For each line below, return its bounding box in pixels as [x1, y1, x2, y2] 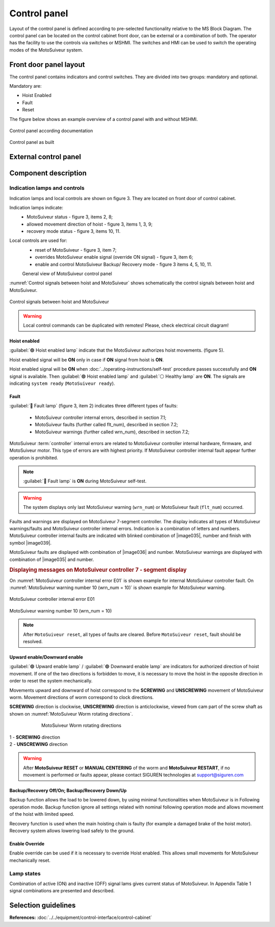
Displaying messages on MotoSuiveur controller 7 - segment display [9, 567, 187, 574]
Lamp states [9, 870, 41, 877]
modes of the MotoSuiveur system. [9, 46, 84, 53]
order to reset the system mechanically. [9, 678, 93, 684]
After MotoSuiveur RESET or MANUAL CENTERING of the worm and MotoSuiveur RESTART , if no [23, 765, 230, 771]
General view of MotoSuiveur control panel [22, 271, 112, 277]
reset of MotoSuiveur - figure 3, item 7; [35, 247, 117, 253]
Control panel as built [9, 139, 54, 145]
